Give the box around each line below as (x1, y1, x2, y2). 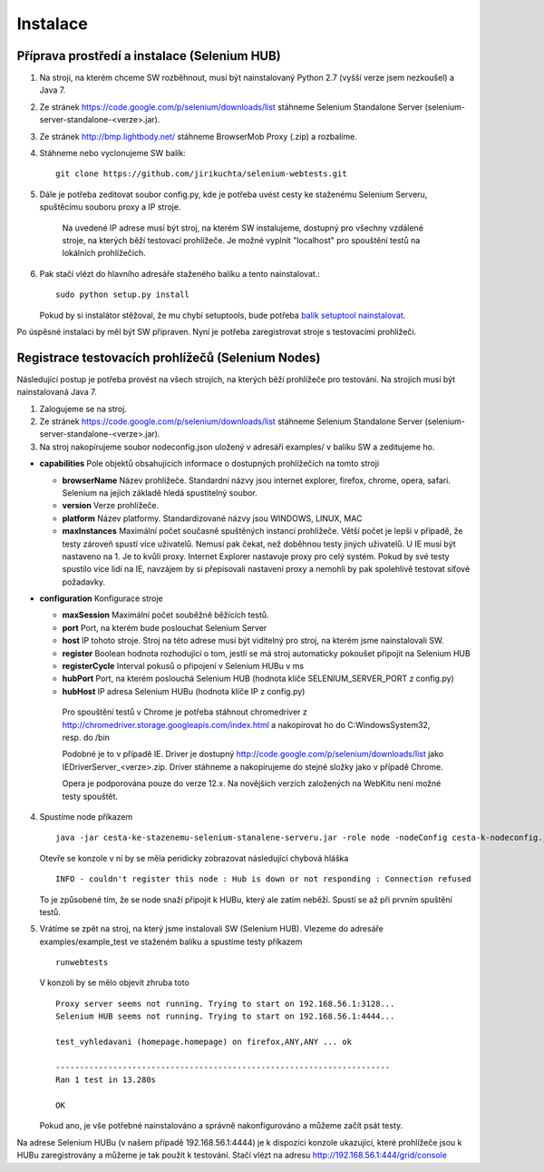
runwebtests (55, 958, 109, 968)
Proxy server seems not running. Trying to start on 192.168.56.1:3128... (55, 999, 395, 1009)
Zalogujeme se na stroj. (39, 403, 127, 414)
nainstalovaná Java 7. (16, 387, 97, 398)
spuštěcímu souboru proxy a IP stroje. (39, 202, 181, 212)
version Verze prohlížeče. (62, 500, 160, 511)
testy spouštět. (62, 791, 118, 802)
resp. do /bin (62, 732, 111, 743)
